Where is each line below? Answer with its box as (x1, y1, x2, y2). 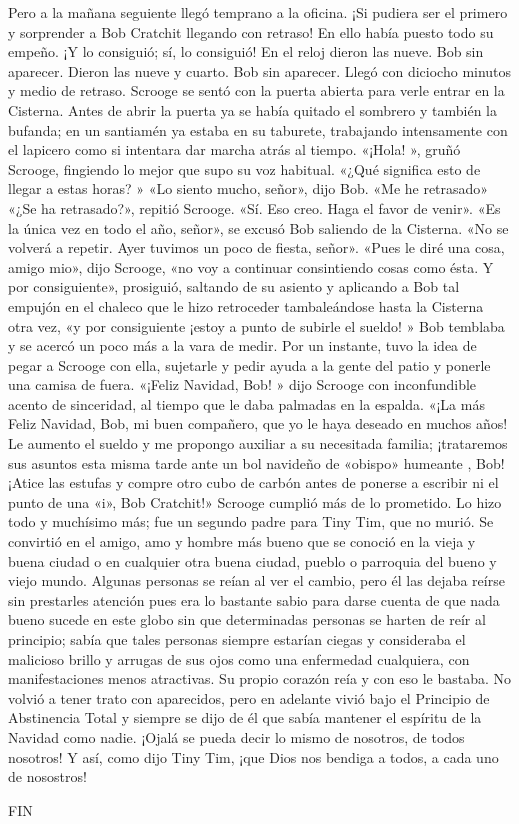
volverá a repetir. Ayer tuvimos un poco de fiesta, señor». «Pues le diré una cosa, (8, 237, 505, 258)
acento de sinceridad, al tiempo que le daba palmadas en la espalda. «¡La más (8, 393, 485, 414)
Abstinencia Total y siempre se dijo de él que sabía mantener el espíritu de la (8, 707, 482, 728)
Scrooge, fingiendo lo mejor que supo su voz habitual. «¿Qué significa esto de (8, 158, 481, 179)
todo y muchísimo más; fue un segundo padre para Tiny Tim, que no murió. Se (8, 511, 494, 532)
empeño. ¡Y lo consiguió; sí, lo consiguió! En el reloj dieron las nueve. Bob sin (8, 41, 484, 62)
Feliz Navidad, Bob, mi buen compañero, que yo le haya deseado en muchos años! (8, 413, 508, 434)
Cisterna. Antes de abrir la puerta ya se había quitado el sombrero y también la (8, 99, 497, 120)
